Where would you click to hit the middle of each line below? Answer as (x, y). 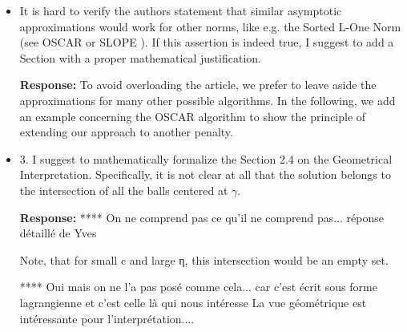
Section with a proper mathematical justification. (140, 57)
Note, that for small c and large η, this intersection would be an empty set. (204, 259)
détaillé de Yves (58, 233)
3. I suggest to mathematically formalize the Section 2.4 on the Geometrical (206, 158)
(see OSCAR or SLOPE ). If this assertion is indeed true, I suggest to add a (207, 42)
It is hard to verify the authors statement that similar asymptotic (181, 10)
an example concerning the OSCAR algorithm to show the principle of (193, 116)
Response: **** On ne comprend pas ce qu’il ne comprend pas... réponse (201, 217)
